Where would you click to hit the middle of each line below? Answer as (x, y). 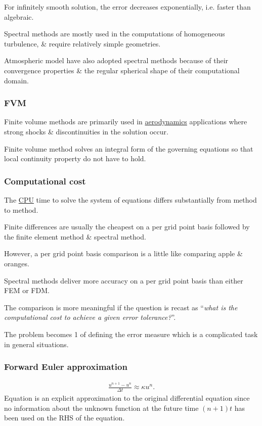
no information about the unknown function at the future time (101, 408)
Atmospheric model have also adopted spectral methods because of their (116, 60)
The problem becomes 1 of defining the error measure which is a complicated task (131, 334)
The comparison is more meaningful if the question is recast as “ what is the (121, 307)
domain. (17, 80)
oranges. (17, 263)
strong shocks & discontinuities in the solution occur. (86, 131)
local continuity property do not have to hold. (75, 158)
